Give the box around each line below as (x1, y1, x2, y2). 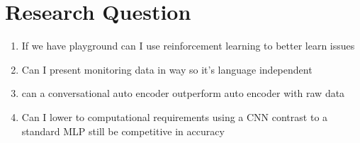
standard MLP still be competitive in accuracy (21, 123, 225, 138)
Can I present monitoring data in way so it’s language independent (21, 62, 313, 76)
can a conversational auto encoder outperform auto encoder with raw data (21, 86, 345, 101)
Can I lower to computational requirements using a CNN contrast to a (21, 109, 328, 124)
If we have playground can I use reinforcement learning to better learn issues (21, 38, 355, 53)
